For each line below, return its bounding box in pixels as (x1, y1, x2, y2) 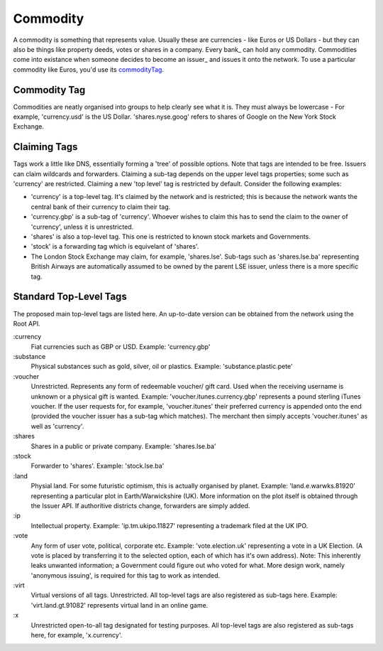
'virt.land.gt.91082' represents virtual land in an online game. (30, 601, 209, 609)
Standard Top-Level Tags (13, 291, 127, 303)
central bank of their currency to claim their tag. (30, 203, 171, 211)
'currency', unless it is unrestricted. (30, 222, 134, 231)
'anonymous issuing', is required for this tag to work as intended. (30, 571, 221, 579)
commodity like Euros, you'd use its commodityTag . (13, 65, 165, 74)
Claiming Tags (13, 141, 78, 153)
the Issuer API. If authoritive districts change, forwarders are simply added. (30, 501, 250, 510)
